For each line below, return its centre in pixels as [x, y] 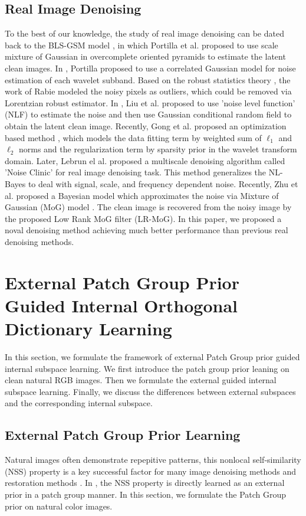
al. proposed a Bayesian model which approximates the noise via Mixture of [142, 195]
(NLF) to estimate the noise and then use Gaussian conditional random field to [148, 114]
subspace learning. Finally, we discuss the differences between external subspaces [150, 391]
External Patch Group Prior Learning [123, 435]
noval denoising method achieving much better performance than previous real [147, 230]
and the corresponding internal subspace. [79, 403]
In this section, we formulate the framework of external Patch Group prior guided [152, 356]
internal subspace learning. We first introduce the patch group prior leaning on [147, 368]
